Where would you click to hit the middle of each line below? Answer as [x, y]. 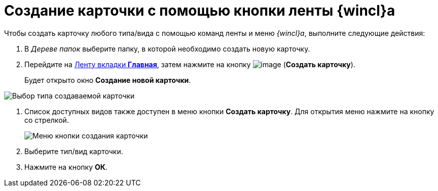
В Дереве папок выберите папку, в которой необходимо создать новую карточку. [167, 49]
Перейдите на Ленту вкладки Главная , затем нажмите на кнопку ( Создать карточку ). [190, 64]
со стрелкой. [47, 120]
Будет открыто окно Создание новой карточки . [108, 80]
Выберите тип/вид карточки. [74, 151]
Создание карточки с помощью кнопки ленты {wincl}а [200, 11]
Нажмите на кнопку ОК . [66, 167]
